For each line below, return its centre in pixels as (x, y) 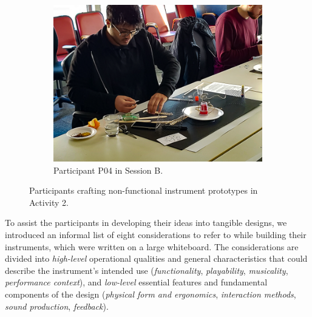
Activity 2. (49, 202)
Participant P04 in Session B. (108, 170)
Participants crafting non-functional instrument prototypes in (144, 190)
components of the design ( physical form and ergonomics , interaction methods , (151, 294)
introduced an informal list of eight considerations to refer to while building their (156, 234)
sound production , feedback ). (57, 306)
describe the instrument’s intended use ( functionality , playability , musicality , (147, 270)
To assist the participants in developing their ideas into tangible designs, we (146, 223)
